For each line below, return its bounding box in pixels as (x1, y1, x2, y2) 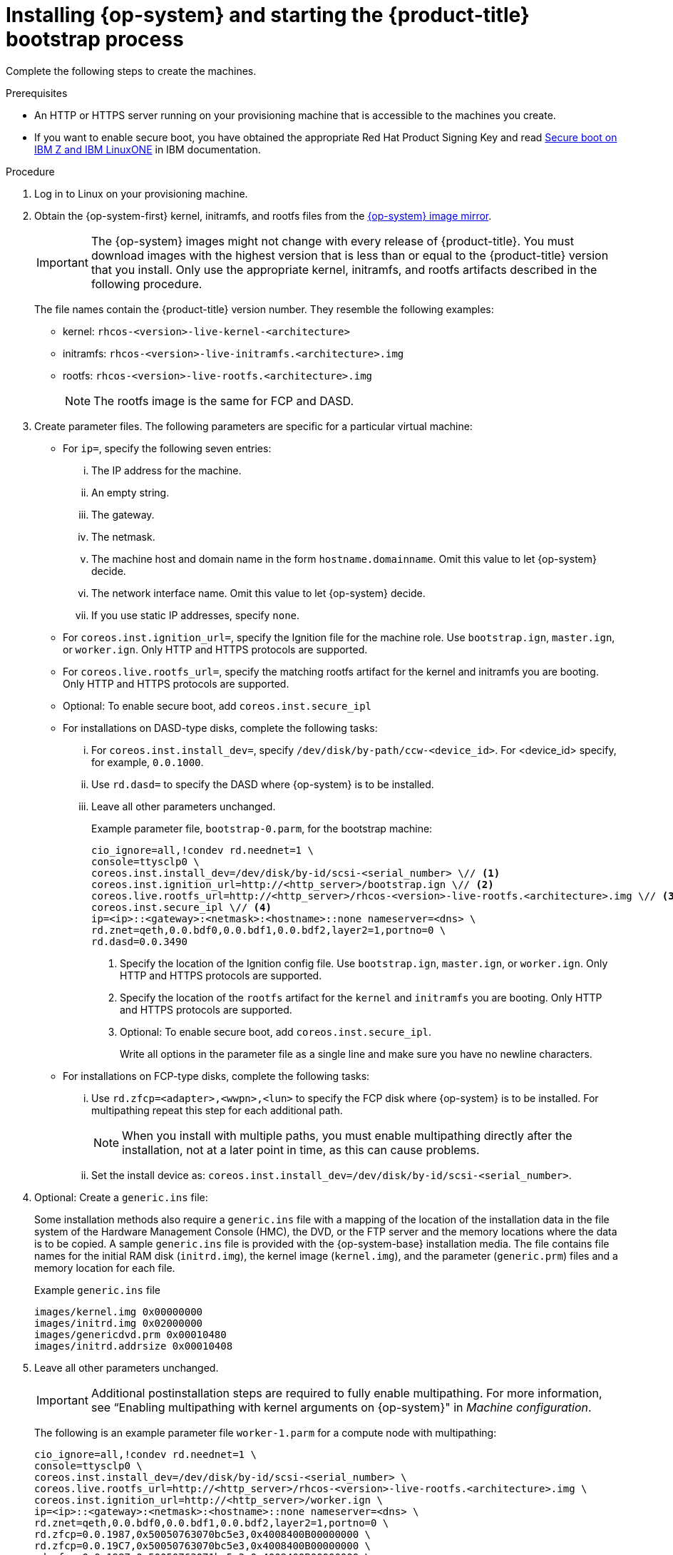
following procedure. (91, 276, 202, 291)
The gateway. (91, 508, 155, 521)
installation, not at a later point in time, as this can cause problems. (122, 1142, 480, 1157)
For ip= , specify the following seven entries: (63, 442, 272, 454)
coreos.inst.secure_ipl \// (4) (91, 901, 272, 913)
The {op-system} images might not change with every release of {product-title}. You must (91, 233, 574, 248)
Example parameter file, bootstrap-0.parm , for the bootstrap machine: (91, 822, 433, 835)
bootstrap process (6, 27, 184, 51)
